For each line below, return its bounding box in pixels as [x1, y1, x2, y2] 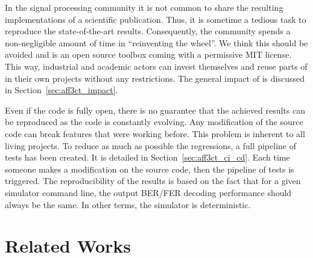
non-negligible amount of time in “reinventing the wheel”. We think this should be [5, 36, 308, 49]
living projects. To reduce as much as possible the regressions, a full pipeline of [5, 139, 296, 152]
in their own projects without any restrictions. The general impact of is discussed [5, 72, 305, 84]
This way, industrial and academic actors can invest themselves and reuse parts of [5, 60, 308, 72]
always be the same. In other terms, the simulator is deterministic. [5, 198, 251, 210]
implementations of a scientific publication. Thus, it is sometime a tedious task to [5, 13, 306, 25]
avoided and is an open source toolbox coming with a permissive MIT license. [5, 48, 292, 61]
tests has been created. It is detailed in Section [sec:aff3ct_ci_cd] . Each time [5, 151, 290, 164]
